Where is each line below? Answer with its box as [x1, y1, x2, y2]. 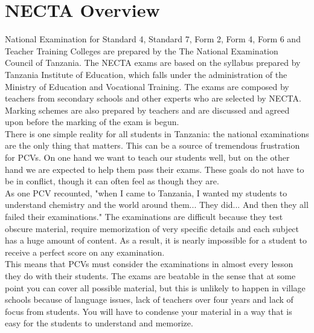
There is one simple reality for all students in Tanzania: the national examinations [5, 127, 309, 140]
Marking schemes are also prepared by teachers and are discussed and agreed [5, 103, 290, 116]
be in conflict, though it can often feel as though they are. [5, 175, 219, 187]
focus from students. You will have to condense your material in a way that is [5, 305, 292, 317]
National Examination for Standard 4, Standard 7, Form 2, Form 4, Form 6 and [5, 33, 301, 45]
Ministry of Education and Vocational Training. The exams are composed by [5, 80, 289, 92]
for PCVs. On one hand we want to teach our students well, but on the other [5, 151, 290, 164]
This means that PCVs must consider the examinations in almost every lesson [5, 257, 293, 270]
